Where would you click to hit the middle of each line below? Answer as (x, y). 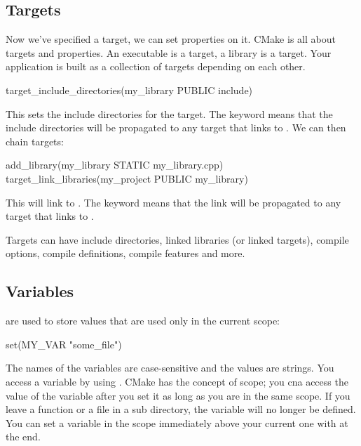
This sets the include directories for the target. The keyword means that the (169, 113)
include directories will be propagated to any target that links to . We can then (176, 127)
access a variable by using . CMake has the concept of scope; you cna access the (177, 381)
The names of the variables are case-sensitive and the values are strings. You (170, 368)
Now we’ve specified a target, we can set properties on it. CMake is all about (171, 39)
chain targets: (35, 141)
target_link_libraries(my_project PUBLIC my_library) (127, 178)
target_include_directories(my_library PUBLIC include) (129, 90)
